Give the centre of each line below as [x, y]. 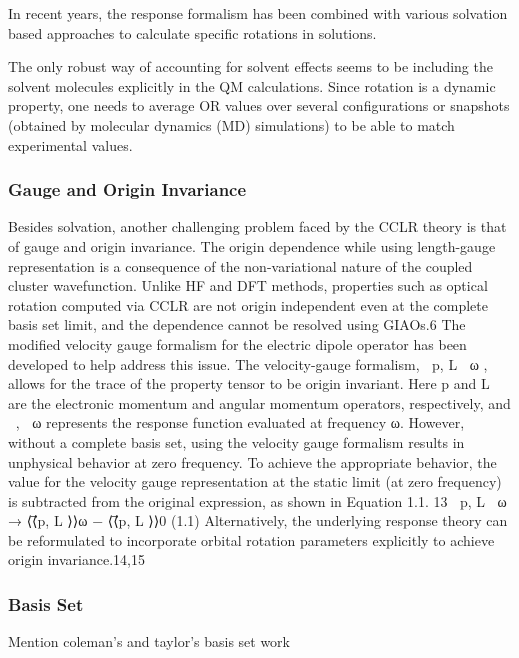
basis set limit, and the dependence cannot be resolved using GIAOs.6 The [237, 324]
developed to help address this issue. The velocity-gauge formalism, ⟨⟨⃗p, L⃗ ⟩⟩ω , [248, 363]
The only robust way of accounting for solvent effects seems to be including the [250, 66]
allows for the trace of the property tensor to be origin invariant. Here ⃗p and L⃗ [249, 383]
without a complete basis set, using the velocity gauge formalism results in [236, 441]
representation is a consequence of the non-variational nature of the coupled [240, 265]
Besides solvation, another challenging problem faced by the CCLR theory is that [257, 226]
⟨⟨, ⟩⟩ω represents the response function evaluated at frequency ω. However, [236, 422]
